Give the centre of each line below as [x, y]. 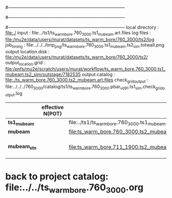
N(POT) [53, 113]
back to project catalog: [57, 177]
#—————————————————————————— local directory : [82, 27]
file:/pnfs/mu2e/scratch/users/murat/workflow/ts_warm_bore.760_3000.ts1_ [85, 69]
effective [52, 107]
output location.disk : [28, 51]
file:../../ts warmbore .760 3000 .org [74, 188]
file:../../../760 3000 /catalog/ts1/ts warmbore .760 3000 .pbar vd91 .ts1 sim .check [81, 87]
